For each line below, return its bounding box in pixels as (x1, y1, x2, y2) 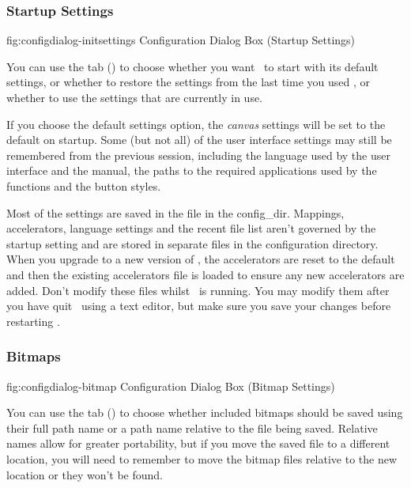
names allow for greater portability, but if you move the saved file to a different (6, 435, 390, 452)
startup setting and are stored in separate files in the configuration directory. (6, 235, 379, 252)
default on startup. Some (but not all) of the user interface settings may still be (6, 131, 392, 148)
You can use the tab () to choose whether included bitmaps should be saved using (6, 404, 403, 421)
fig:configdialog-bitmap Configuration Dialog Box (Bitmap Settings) (6, 377, 335, 394)
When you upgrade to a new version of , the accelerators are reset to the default (6, 251, 395, 267)
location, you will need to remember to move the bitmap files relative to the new (6, 450, 398, 467)
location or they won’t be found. (6, 466, 164, 482)
